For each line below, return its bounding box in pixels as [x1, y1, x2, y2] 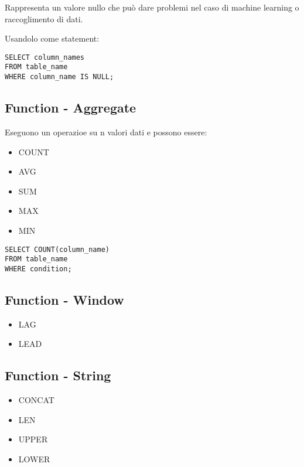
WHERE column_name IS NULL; [5, 73, 114, 81]
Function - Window [5, 290, 124, 308]
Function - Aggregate [5, 98, 136, 117]
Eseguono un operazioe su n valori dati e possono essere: [5, 125, 207, 138]
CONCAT [18, 394, 54, 406]
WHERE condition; [5, 264, 72, 273]
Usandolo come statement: [5, 32, 100, 45]
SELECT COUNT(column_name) [5, 245, 110, 254]
